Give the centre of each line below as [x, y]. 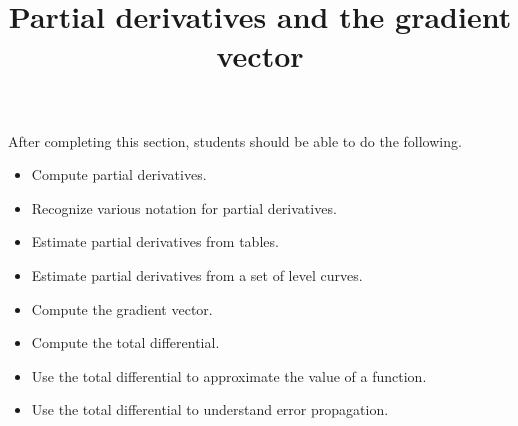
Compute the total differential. [125, 342]
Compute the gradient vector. [122, 308]
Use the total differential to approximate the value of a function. [229, 375]
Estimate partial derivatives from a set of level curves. [197, 274]
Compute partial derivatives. [119, 174]
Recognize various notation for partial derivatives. [184, 207]
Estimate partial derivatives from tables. [155, 241]
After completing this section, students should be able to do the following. [235, 140]
